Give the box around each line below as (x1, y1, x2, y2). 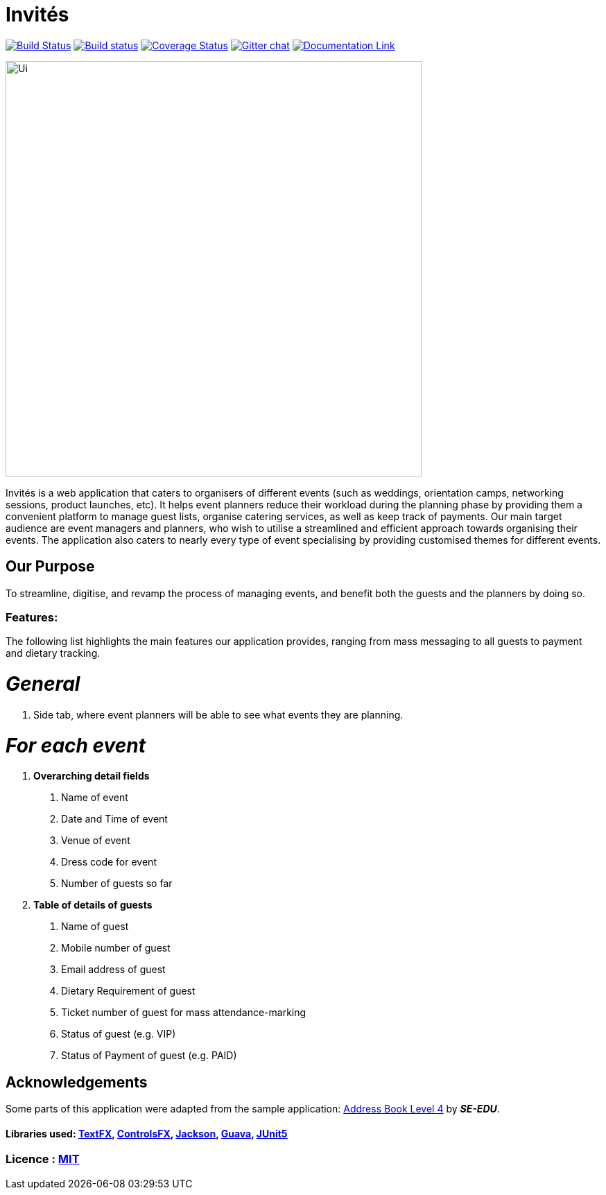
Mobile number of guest (61, 942, 171, 954)
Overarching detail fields (33, 770, 150, 782)
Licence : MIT (6, 1152, 80, 1167)
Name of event (61, 791, 128, 804)
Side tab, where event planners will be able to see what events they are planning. (33, 708, 404, 721)
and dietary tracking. (6, 647, 101, 660)
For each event (6, 733, 146, 757)
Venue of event (61, 834, 130, 847)
